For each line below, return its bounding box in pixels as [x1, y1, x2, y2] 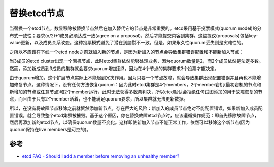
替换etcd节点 [9, 8, 64, 19]
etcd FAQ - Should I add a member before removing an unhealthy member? [22, 153, 180, 159]
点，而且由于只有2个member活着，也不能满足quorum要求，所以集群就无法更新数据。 [9, 96, 188, 102]
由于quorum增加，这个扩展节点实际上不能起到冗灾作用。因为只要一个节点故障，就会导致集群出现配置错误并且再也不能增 [9, 74, 261, 81]
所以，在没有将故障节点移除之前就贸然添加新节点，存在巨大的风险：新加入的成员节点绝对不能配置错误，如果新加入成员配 [9, 105, 263, 111]
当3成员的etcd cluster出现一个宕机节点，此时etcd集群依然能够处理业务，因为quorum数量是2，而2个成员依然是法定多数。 [9, 58, 264, 64]
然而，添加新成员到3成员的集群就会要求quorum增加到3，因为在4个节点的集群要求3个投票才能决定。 [9, 65, 219, 71]
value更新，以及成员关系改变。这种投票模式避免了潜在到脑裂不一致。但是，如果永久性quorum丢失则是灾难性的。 [9, 40, 246, 46]
